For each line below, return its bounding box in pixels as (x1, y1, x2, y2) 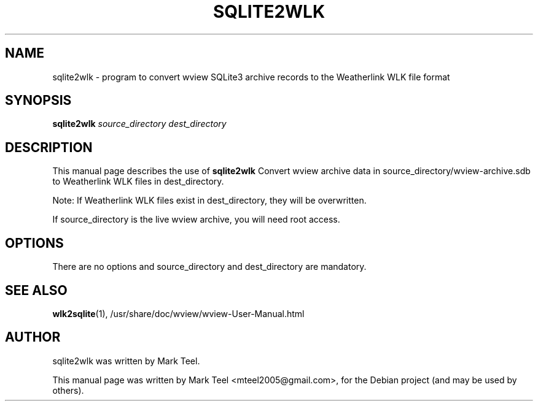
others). (52, 385, 84, 396)
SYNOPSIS (5, 93, 72, 109)
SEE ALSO (5, 282, 68, 298)
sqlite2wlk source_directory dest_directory (52, 118, 227, 129)
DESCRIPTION (5, 139, 93, 155)
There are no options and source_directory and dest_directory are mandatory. (52, 261, 367, 272)
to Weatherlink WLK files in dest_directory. (52, 176, 224, 187)
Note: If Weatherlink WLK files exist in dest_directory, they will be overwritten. (52, 195, 367, 206)
